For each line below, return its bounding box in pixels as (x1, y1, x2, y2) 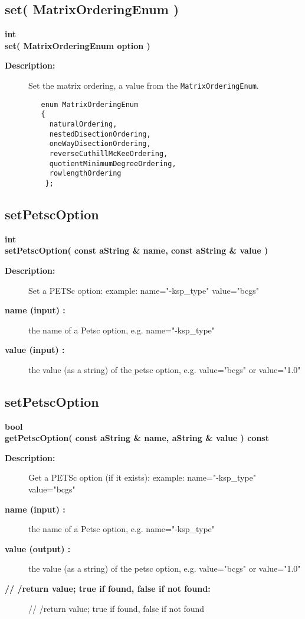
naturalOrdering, (49, 119, 117, 128)
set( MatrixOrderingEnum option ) (5, 39, 150, 51)
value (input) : (5, 343, 65, 356)
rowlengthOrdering (49, 169, 122, 178)
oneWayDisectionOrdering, (49, 140, 151, 148)
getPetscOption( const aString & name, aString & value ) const (5, 432, 269, 444)
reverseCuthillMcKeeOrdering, (49, 149, 168, 158)
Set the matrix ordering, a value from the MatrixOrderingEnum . (28, 79, 259, 91)
